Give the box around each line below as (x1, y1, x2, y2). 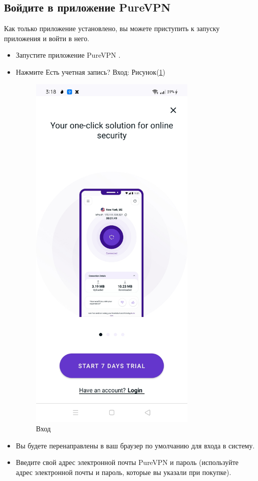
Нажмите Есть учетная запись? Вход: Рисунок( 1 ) (16, 66, 166, 77)
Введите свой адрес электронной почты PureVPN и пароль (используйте (16, 457, 238, 467)
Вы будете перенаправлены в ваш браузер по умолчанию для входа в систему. (16, 440, 255, 450)
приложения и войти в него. (4, 33, 90, 43)
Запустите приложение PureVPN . (16, 50, 121, 60)
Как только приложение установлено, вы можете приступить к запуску (4, 23, 220, 34)
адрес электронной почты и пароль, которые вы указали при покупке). (16, 467, 231, 477)
